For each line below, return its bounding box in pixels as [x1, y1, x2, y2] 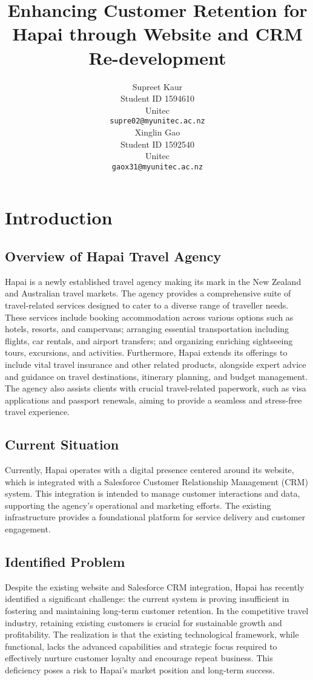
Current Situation [5, 435, 119, 454]
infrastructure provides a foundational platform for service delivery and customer [5, 511, 306, 523]
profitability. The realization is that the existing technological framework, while [5, 628, 299, 641]
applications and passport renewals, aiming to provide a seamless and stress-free [5, 393, 302, 406]
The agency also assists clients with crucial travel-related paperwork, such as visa [5, 382, 306, 394]
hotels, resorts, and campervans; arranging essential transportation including [5, 322, 289, 335]
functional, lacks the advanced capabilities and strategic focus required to [5, 639, 277, 652]
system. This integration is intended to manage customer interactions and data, [5, 487, 300, 500]
